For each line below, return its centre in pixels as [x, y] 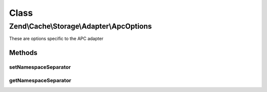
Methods [23, 53]
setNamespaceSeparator [40, 67]
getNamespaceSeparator [40, 80]
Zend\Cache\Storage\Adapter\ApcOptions [81, 26]
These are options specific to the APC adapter [56, 39]
